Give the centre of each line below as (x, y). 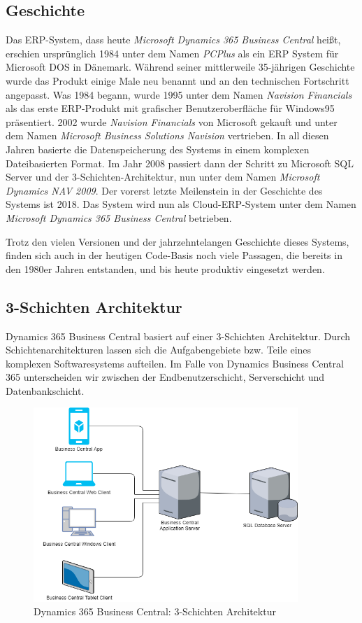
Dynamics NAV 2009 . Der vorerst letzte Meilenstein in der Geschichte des (164, 190)
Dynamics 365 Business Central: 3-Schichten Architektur (155, 611)
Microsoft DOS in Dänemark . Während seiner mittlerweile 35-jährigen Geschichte (180, 67)
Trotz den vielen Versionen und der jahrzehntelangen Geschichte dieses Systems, (178, 241)
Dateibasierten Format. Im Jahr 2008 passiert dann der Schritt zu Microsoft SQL (180, 163)
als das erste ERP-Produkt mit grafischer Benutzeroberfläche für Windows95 (170, 108)
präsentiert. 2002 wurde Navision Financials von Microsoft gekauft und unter (172, 121)
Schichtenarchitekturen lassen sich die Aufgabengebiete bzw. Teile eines (159, 350)
